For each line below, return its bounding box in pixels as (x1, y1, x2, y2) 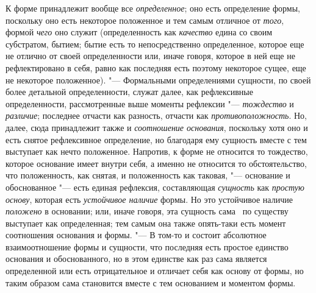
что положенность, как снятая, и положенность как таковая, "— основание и (5, 169, 290, 182)
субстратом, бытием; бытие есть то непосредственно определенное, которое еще (5, 37, 304, 50)
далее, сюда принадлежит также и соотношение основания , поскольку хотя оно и (5, 121, 308, 133)
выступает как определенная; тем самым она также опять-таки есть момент (5, 216, 286, 229)
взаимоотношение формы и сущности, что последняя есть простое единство (5, 240, 289, 253)
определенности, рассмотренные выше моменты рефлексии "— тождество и (5, 97, 294, 110)
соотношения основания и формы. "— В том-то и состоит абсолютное (5, 228, 267, 241)
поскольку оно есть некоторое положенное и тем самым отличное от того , (5, 13, 284, 26)
